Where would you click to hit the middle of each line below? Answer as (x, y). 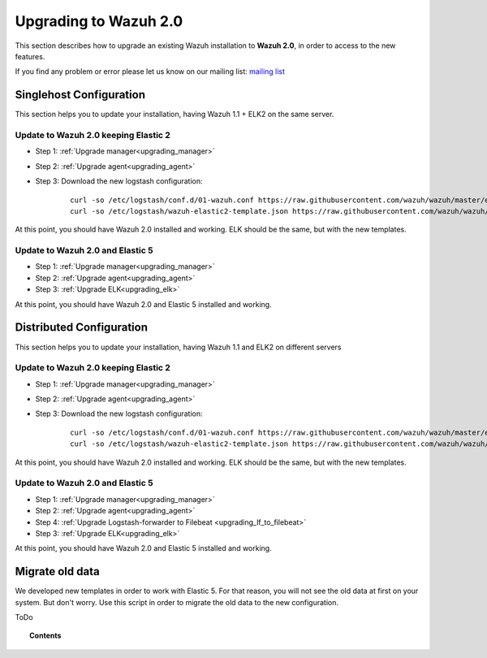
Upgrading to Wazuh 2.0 (99, 21)
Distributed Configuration (82, 328)
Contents (45, 636)
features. (30, 56)
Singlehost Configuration (80, 95)
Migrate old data (58, 571)
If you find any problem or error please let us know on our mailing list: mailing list (150, 71)
